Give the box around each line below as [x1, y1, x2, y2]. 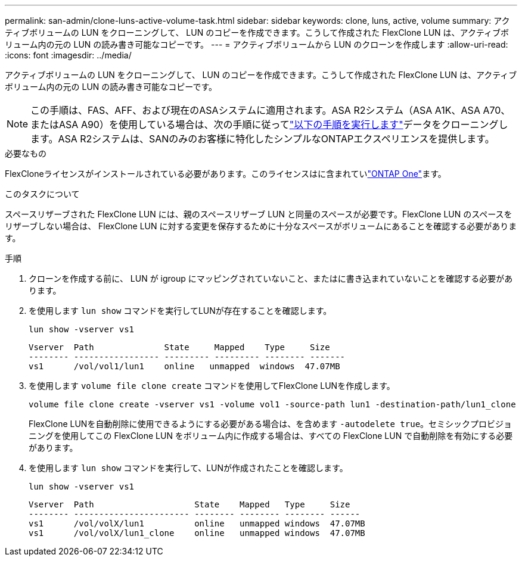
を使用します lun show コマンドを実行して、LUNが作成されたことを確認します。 [29, 463, 348, 473]
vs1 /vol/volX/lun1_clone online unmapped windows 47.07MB [29, 528, 365, 538]
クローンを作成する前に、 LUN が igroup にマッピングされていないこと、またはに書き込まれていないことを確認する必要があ [29, 273, 513, 283]
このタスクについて [5, 189, 80, 199]
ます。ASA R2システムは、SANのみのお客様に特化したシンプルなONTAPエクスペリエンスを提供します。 [30, 133, 495, 145]
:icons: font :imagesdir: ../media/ [5, 50, 132, 60]
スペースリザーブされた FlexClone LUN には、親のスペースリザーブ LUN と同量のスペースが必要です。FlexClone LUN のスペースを [5, 209, 512, 219]
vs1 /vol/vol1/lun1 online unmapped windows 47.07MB [29, 361, 340, 371]
